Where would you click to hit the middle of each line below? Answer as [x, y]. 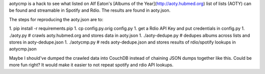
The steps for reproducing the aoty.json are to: [56, 19]
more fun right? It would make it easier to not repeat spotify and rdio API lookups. [91, 65]
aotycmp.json [23, 49]
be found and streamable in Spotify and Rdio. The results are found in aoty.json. [90, 10]
